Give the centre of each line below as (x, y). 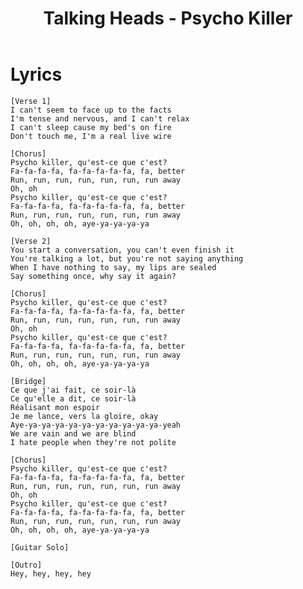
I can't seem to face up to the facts (91, 110)
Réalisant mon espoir (55, 407)
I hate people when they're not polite (93, 442)
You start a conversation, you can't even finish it (122, 250)
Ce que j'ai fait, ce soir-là (73, 390)
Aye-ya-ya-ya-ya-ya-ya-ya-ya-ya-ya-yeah (96, 425)
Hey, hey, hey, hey (51, 573)
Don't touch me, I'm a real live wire (91, 136)
